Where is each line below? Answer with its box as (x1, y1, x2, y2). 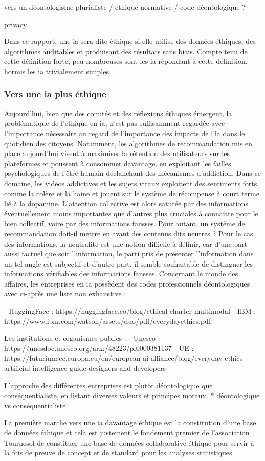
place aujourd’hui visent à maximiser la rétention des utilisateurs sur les (4, 148, 230, 159)
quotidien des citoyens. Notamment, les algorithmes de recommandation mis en (4, 138, 252, 148)
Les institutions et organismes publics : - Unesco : (4, 333, 160, 343)
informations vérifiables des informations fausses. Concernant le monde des (4, 268, 238, 279)
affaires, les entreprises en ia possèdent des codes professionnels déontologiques (4, 278, 250, 289)
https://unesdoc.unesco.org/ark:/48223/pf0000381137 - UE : (4, 342, 194, 353)
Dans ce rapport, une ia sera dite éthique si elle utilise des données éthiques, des (4, 36, 256, 47)
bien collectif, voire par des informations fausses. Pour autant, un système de (4, 218, 245, 229)
